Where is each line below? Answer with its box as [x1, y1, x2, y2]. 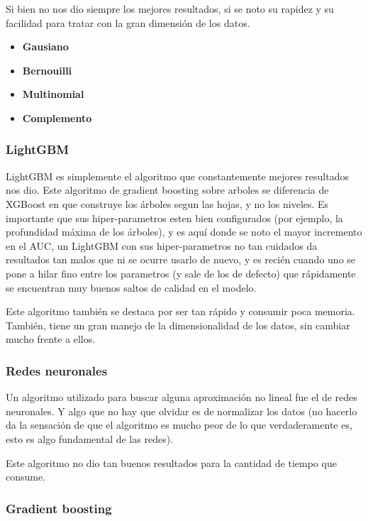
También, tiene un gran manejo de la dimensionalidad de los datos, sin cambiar [6, 317, 350, 332]
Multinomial [22, 87, 84, 102]
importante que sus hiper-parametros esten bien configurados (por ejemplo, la [6, 210, 343, 225]
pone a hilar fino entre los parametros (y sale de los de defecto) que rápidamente [6, 265, 356, 280]
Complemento [22, 110, 92, 125]
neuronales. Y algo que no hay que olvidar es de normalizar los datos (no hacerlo [6, 403, 357, 418]
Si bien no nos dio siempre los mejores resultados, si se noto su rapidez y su [6, 1, 334, 16]
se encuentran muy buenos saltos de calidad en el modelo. [6, 280, 257, 295]
